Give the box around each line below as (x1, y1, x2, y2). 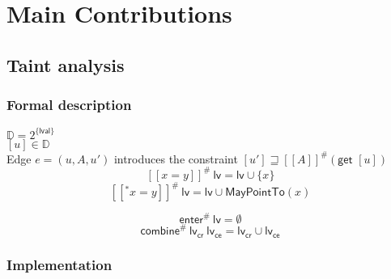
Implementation (6, 255, 113, 275)
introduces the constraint (113, 150, 238, 167)
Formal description (6, 95, 132, 115)
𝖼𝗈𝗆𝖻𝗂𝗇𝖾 (140, 226, 180, 238)
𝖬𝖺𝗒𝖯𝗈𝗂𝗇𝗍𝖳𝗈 (225, 187, 285, 199)
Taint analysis (6, 52, 125, 77)
